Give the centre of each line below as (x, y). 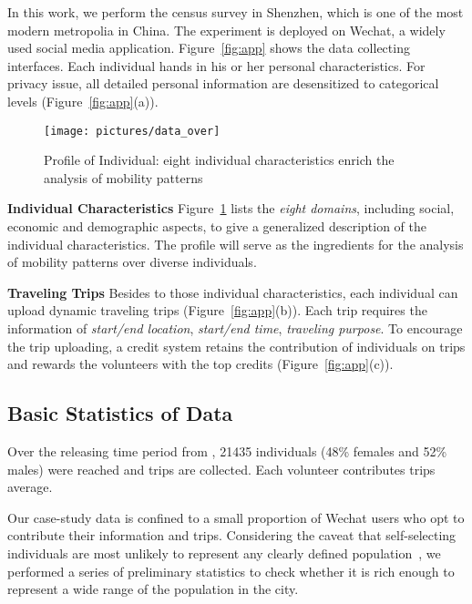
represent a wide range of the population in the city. (153, 589)
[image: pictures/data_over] (132, 131)
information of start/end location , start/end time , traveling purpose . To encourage (235, 328)
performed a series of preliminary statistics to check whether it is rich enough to (231, 571)
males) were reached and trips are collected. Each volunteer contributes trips (221, 469)
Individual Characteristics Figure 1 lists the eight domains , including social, (231, 208)
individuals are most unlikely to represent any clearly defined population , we (224, 553)
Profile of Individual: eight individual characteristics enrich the (219, 160)
